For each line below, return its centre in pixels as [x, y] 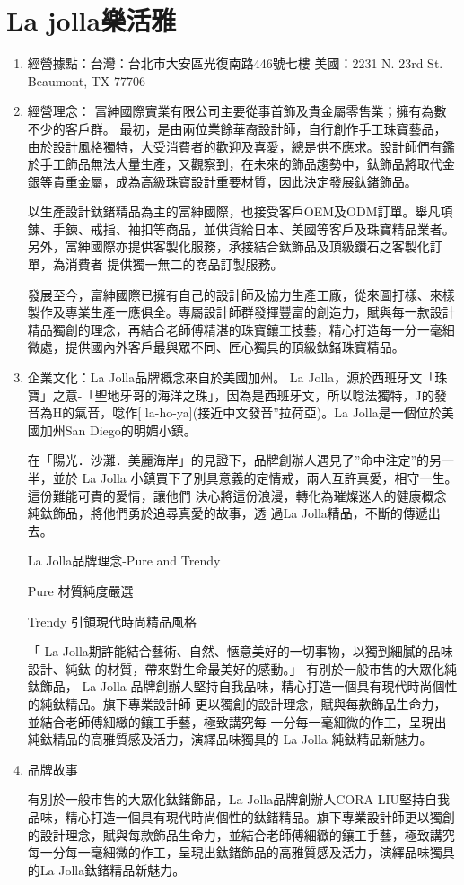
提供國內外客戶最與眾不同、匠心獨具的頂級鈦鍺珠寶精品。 [235, 347]
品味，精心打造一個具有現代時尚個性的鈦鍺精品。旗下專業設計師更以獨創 [241, 816]
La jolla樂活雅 [92, 20]
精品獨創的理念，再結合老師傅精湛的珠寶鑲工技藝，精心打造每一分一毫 [235, 329]
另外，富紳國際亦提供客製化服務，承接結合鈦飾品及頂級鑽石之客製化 [228, 246]
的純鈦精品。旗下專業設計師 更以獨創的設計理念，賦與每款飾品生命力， [237, 703]
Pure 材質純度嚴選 [80, 590]
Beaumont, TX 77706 [87, 80]
